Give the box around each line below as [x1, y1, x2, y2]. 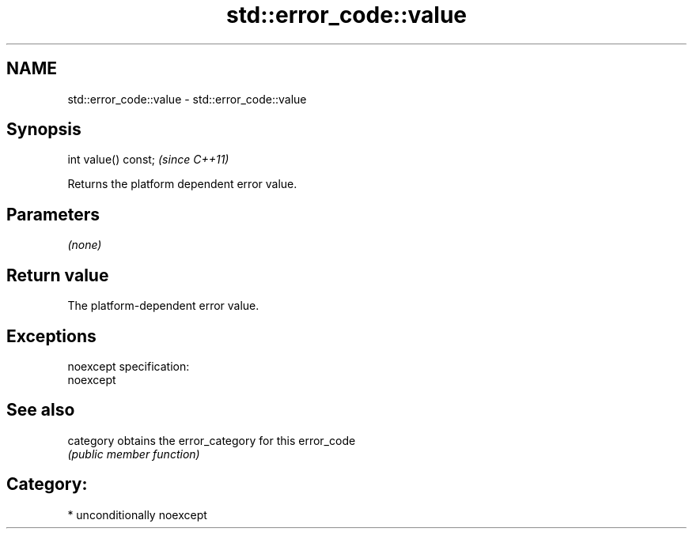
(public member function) [67, 446, 200, 461]
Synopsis [6, 119, 81, 140]
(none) [67, 238, 102, 252]
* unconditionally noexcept [67, 507, 207, 522]
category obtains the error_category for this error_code [67, 433, 356, 447]
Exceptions [6, 326, 97, 346]
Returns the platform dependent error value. [67, 177, 297, 191]
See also [6, 400, 75, 420]
